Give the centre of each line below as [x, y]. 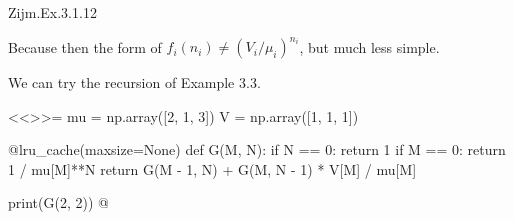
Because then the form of [85, 46]
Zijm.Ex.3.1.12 [52, 12]
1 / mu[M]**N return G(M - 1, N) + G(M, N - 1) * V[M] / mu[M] [212, 168]
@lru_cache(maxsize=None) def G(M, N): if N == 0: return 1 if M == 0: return [257, 149]
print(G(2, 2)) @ [58, 202]
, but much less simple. [369, 46]
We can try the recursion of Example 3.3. [134, 82]
